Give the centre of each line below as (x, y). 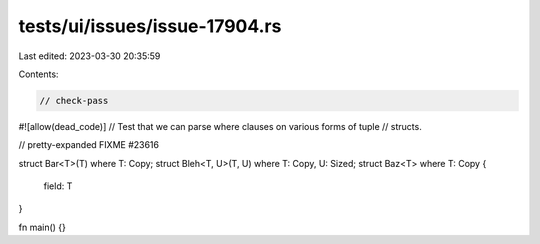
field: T (58, 186)
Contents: (38, 74)
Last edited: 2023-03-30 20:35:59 (89, 56)
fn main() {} (42, 227)
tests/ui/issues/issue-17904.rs (150, 26)
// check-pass (74, 100)
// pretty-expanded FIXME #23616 (89, 145)
